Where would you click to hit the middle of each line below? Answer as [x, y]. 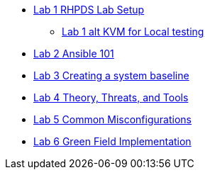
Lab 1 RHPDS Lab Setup [89, 10]
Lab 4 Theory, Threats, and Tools [111, 97]
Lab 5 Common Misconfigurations [112, 119]
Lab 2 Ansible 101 [74, 53]
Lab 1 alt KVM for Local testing [133, 32]
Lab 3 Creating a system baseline [111, 75]
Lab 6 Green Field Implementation [112, 141]
